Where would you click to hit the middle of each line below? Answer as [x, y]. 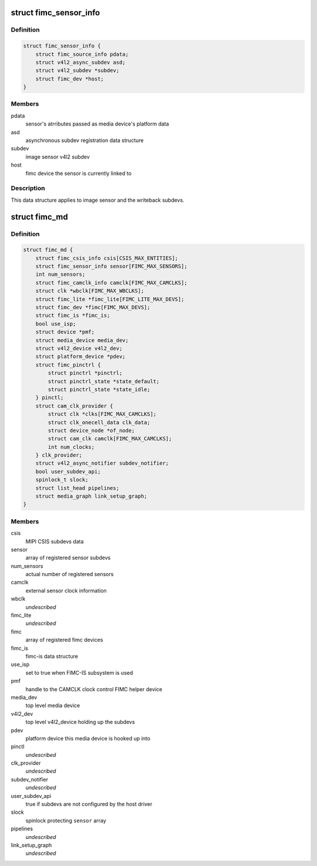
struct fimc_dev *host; [70, 79]
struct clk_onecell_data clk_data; [99, 422]
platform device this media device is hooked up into [88, 738]
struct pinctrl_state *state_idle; [99, 389]
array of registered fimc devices [64, 640]
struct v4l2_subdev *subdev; [77, 71]
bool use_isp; [56, 324]
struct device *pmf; [65, 332]
